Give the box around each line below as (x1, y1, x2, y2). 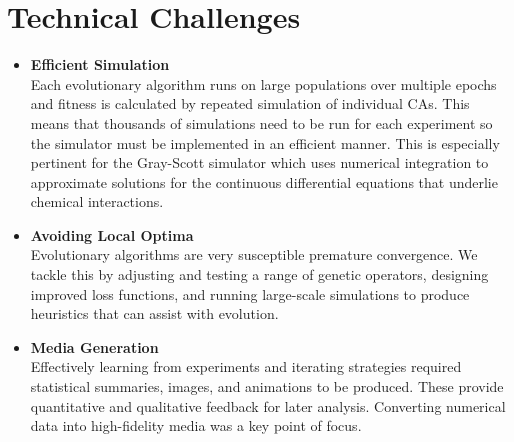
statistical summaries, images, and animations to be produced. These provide (30, 376, 504, 397)
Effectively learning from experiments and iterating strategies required (30, 356, 462, 377)
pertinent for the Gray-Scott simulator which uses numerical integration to (30, 152, 489, 173)
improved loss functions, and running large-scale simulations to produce (30, 283, 470, 304)
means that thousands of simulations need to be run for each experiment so (30, 112, 493, 133)
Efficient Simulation (30, 54, 170, 75)
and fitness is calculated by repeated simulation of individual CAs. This (30, 93, 470, 114)
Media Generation (30, 336, 159, 357)
